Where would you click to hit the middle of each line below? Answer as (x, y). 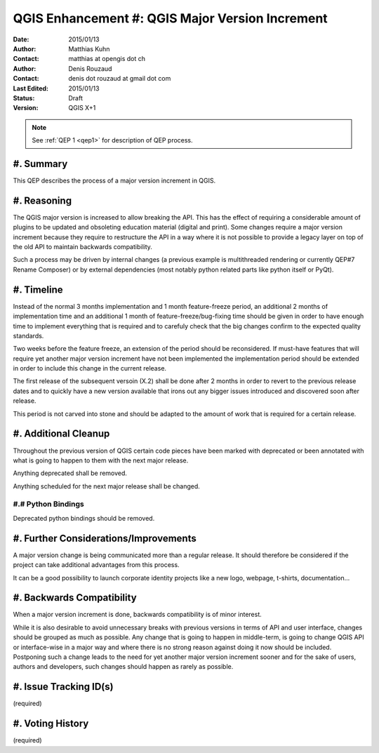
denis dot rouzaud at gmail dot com (120, 79)
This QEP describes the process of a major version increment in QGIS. (114, 180)
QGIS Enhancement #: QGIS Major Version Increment (170, 18)
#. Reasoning (42, 200)
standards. (28, 335)
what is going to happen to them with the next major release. (101, 460)
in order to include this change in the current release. (90, 368)
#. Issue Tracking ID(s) (63, 687)
